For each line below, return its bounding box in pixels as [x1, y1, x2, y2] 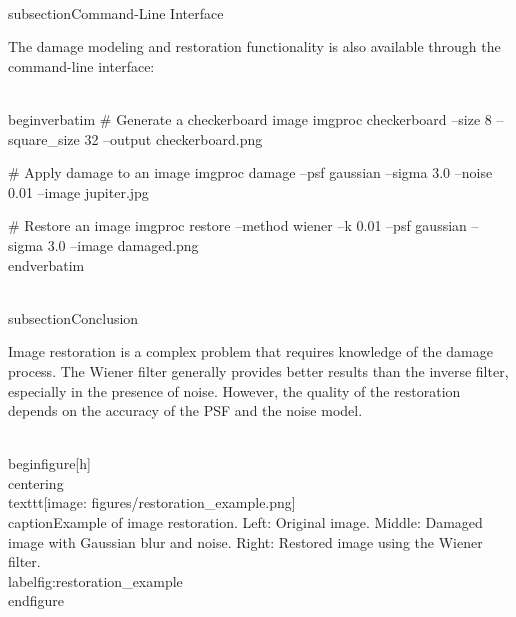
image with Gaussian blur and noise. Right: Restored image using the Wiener [8, 531, 483, 552]
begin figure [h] [8, 453, 91, 474]
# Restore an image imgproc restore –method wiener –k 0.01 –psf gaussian [8, 215, 467, 236]
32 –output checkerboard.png [84, 128, 263, 149]
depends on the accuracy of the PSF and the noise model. [8, 400, 363, 421]
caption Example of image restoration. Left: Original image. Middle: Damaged [8, 512, 483, 533]
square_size [8, 128, 80, 149]
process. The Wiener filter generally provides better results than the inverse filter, [8, 360, 509, 381]
